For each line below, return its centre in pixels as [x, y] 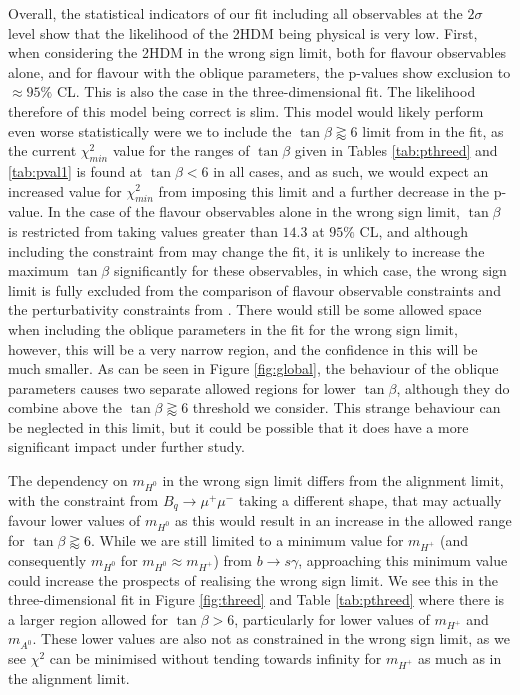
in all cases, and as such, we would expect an [351, 170]
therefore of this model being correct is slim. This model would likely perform [246, 110]
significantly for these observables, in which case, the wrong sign [310, 270]
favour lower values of [74, 520]
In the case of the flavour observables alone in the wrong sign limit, [254, 211]
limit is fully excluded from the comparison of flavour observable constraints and [254, 289]
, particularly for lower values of [332, 618]
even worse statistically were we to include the [150, 130]
